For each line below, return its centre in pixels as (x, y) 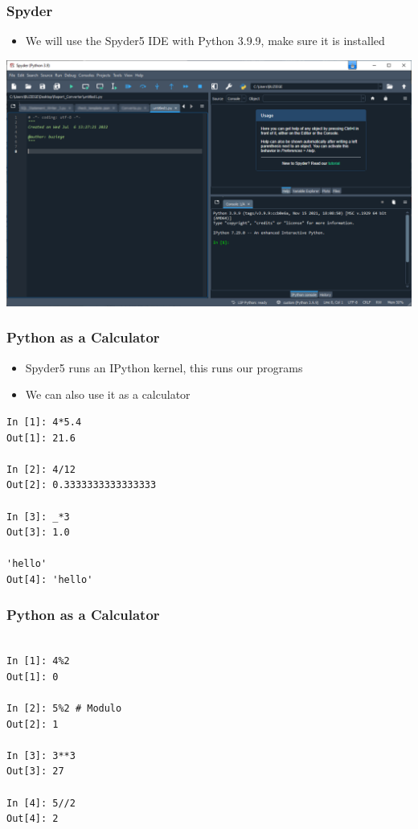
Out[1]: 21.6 (41, 438)
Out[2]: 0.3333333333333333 (82, 485)
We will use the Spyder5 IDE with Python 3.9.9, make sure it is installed (205, 41)
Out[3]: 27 (35, 772)
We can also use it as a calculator (108, 394)
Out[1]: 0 (33, 677)
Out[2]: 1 (33, 724)
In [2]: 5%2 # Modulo (64, 709)
